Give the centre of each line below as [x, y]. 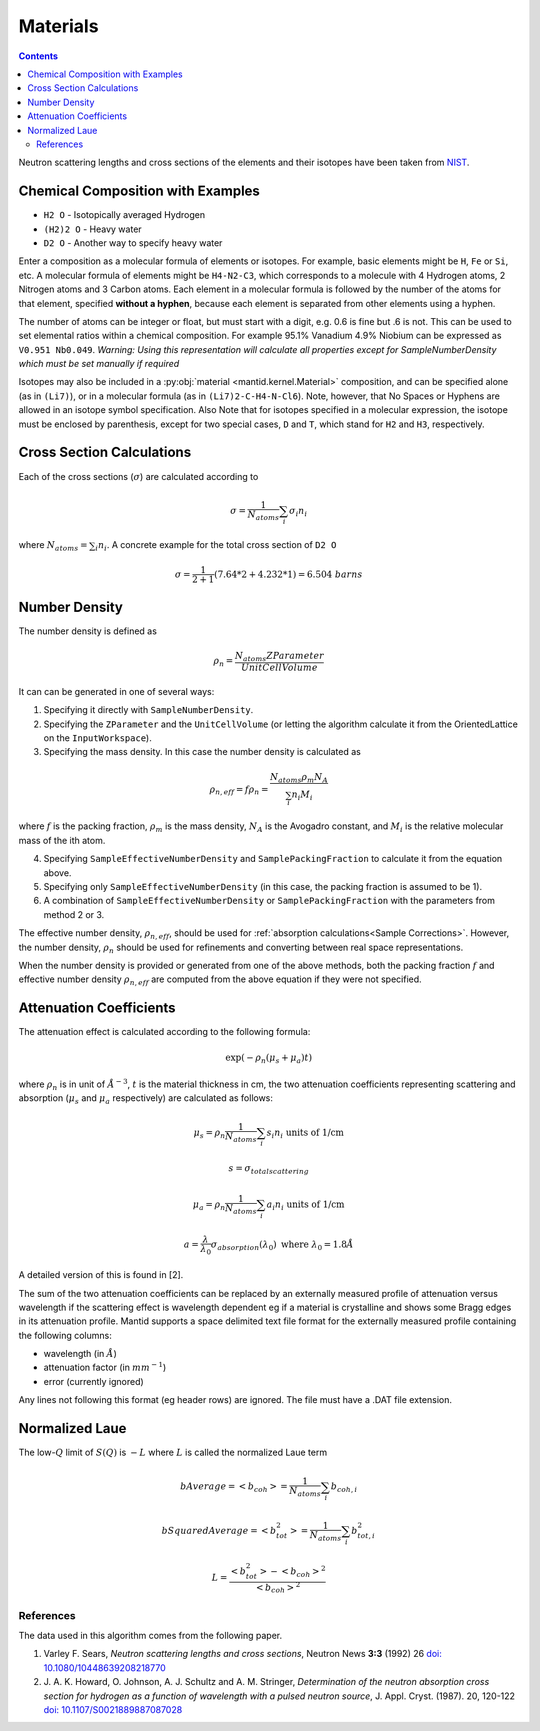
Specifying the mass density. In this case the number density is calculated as [202, 752]
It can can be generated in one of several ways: [116, 691]
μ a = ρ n [209, 1205]
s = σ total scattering [269, 1170]
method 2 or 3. [74, 914]
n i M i [302, 796]
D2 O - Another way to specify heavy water [133, 242]
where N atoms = [53, 546]
